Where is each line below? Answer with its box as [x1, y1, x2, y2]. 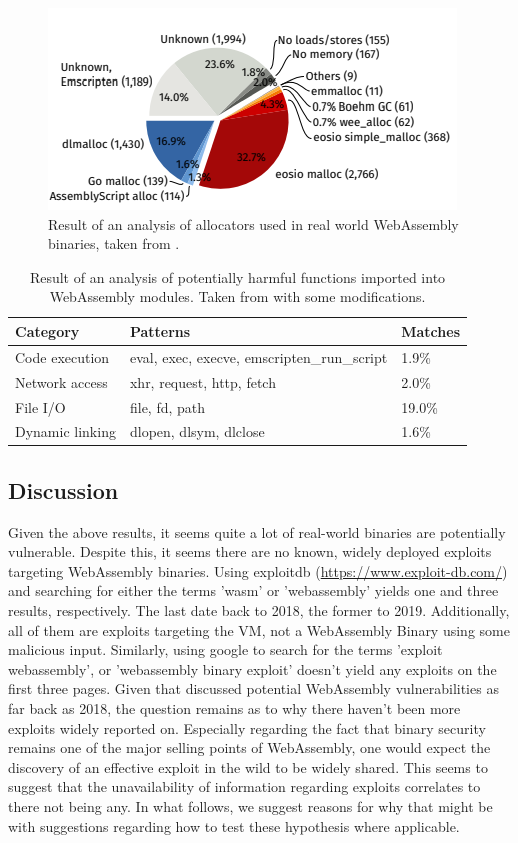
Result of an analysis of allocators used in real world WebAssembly [48, 213, 459, 234]
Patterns [129, 320, 191, 341]
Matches [401, 320, 461, 341]
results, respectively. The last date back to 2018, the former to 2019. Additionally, [8, 600, 510, 621]
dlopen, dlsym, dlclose [129, 421, 265, 442]
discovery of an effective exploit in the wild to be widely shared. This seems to [8, 756, 488, 777]
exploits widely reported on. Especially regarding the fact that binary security [8, 717, 486, 738]
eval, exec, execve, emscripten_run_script [129, 346, 388, 367]
